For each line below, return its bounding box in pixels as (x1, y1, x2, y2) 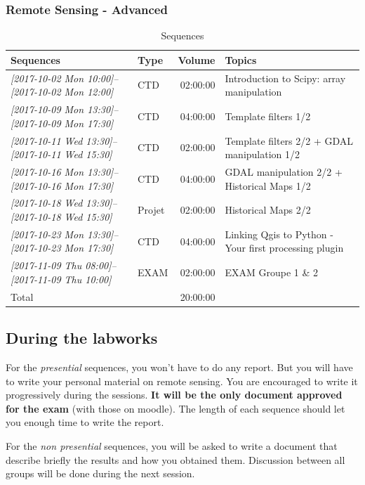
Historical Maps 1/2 (225, 178, 311, 193)
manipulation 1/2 (225, 147, 300, 162)
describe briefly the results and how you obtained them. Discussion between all (6, 452, 345, 467)
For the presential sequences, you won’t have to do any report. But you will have (6, 360, 353, 375)
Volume (178, 52, 215, 67)
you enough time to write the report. (6, 415, 164, 429)
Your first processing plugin (225, 240, 344, 255)
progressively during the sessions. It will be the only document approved (6, 387, 343, 402)
